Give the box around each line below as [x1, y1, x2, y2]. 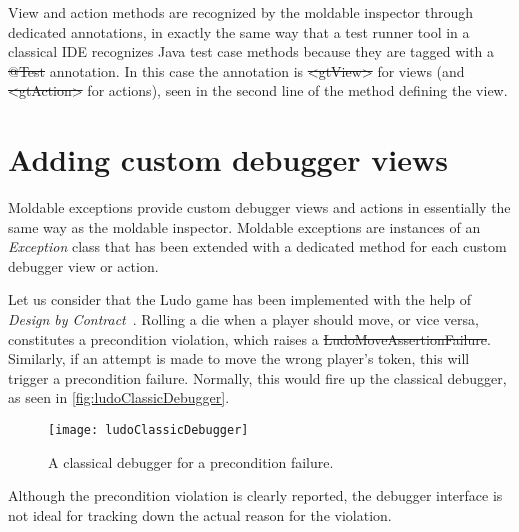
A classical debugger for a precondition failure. [48, 451, 334, 472]
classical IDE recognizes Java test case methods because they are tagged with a [8, 41, 495, 62]
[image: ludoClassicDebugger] [48, 423, 249, 438]
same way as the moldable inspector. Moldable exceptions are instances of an [8, 216, 481, 237]
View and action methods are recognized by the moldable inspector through [8, 2, 474, 22]
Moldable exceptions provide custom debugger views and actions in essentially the [8, 197, 511, 218]
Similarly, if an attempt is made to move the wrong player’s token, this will [8, 348, 470, 369]
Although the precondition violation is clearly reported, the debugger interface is [8, 485, 503, 506]
